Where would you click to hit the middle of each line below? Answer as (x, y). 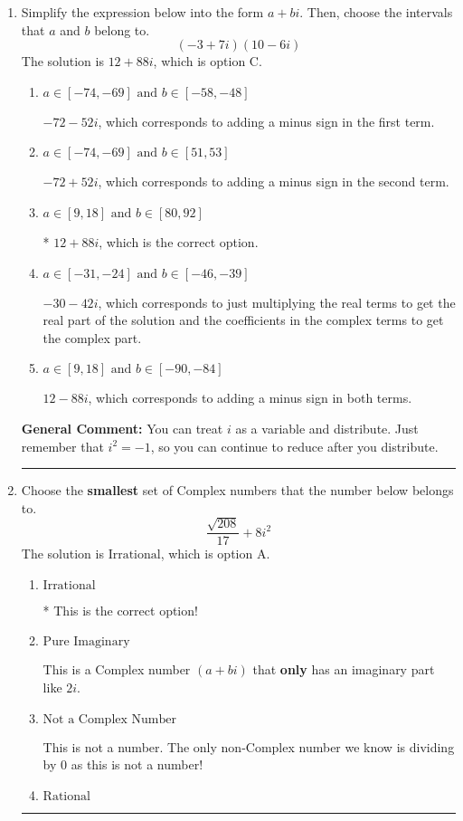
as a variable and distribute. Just (327, 428)
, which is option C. (208, 61)
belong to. (122, 29)
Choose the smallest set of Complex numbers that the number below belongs (237, 490)
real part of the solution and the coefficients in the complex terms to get (243, 320)
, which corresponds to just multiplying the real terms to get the (277, 302)
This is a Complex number (117, 669)
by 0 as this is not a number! (123, 764)
